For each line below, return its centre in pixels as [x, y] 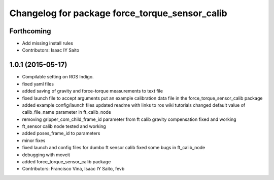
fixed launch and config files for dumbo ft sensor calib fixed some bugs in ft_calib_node [114, 148]
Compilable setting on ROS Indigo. [58, 77]
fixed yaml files [38, 84]
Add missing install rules [48, 43]
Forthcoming [30, 31]
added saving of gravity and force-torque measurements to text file [93, 91]
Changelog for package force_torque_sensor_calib [118, 13]
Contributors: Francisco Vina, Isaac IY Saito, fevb [73, 169]
